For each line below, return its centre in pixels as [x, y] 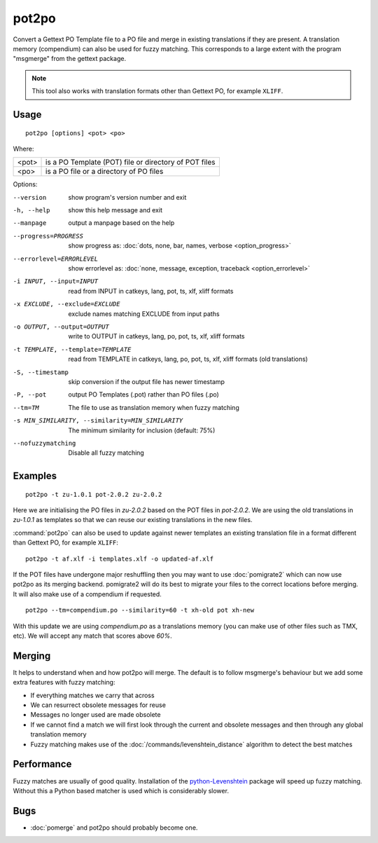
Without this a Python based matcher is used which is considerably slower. [121, 790]
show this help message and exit [115, 210]
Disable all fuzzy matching [106, 453]
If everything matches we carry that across [92, 695]
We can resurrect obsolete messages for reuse [98, 705]
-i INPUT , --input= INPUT [55, 281]
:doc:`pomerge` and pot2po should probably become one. [114, 828]
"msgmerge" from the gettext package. [69, 59]
